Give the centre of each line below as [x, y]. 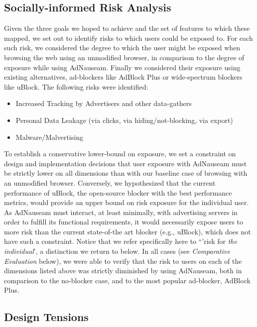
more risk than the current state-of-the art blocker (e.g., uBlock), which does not [128, 231]
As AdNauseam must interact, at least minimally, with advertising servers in [121, 212]
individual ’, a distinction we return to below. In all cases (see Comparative [117, 251]
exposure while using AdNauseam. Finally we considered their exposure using [122, 67]
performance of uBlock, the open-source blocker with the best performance [118, 192]
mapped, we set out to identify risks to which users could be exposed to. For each [128, 38]
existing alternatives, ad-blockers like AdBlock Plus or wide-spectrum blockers [123, 77]
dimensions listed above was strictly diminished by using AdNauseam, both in [123, 271]
